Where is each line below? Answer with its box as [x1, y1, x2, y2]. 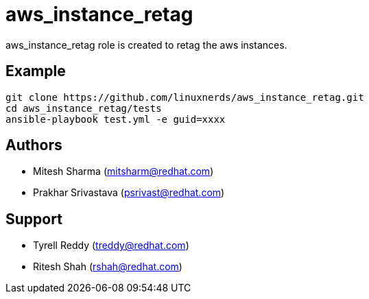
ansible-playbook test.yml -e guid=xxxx [5, 113, 226, 125]
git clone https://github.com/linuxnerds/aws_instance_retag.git [5, 91, 364, 103]
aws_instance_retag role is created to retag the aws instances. [5, 38, 287, 51]
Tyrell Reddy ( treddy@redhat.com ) [33, 239, 189, 252]
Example [5, 62, 66, 80]
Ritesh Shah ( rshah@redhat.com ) [33, 261, 182, 273]
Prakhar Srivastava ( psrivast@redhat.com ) [33, 187, 225, 199]
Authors [5, 136, 62, 154]
